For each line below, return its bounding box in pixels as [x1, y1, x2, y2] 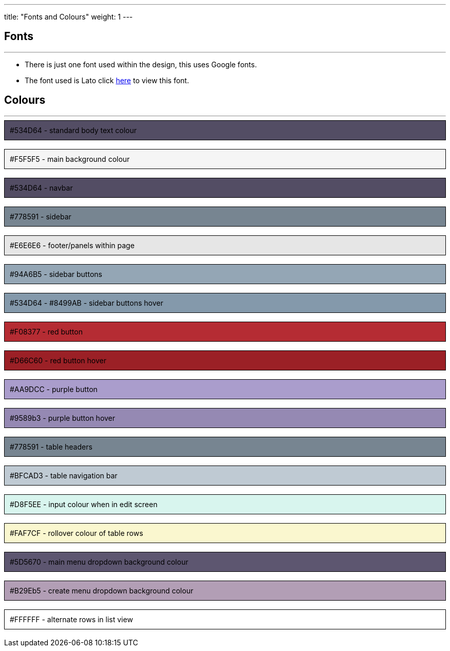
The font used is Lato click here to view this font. [25, 76, 189, 85]
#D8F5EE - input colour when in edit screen [10, 499, 158, 509]
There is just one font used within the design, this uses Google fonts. [25, 60, 257, 69]
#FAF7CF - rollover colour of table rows [10, 528, 143, 537]
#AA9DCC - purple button [10, 384, 98, 394]
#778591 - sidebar [10, 212, 71, 221]
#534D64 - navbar [10, 183, 73, 192]
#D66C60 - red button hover [10, 356, 107, 365]
